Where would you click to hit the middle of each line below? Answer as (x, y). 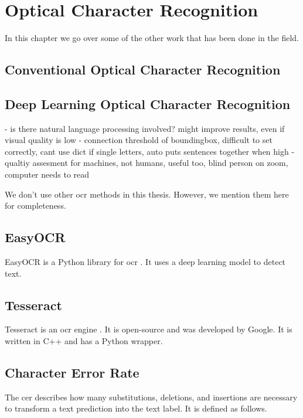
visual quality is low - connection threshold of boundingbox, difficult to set (139, 140)
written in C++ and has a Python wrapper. (84, 341)
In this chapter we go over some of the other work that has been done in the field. (152, 38)
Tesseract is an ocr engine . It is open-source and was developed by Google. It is (149, 329)
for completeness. (35, 205)
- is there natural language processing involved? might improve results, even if (145, 128)
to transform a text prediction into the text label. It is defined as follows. (136, 408)
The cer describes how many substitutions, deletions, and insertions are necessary (151, 397)
